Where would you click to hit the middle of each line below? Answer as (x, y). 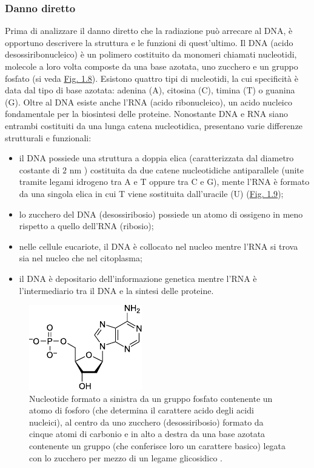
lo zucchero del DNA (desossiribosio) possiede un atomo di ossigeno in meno (161, 214)
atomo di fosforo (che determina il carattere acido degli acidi (142, 410)
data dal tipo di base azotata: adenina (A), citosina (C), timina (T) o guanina (150, 90)
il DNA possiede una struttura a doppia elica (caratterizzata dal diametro (156, 158)
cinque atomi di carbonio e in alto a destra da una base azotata (147, 434)
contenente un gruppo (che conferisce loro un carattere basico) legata (158, 446)
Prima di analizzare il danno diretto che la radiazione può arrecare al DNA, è (149, 31)
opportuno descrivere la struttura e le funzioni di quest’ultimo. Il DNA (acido (149, 42)
